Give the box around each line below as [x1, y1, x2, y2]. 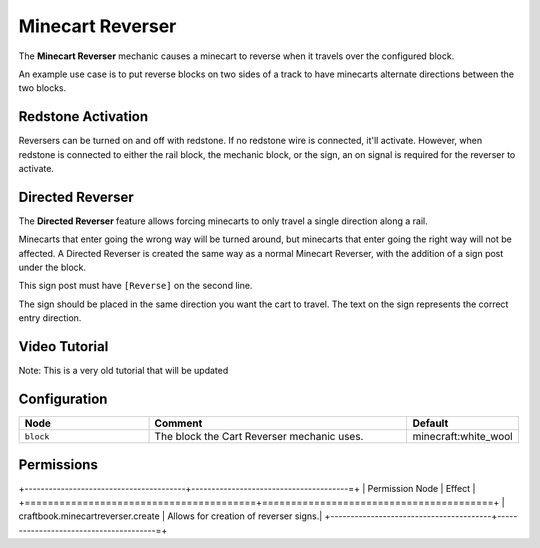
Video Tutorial [18, 338, 109, 355]
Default [412, 416, 449, 430]
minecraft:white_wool [412, 430, 514, 444]
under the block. [18, 261, 87, 274]
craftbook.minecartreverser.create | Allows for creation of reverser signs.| [18, 510, 323, 522]
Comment [154, 416, 203, 430]
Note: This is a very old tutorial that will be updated [18, 365, 229, 377]
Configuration [18, 390, 108, 407]
